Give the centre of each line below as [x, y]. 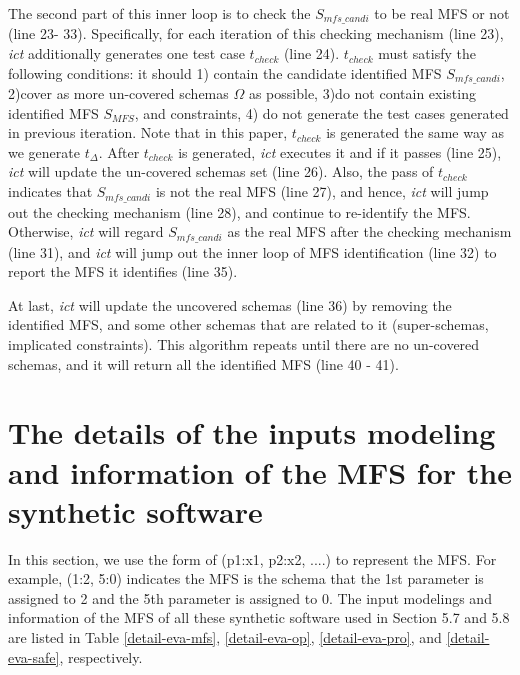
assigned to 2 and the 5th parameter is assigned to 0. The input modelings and [250, 597]
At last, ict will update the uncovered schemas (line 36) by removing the [230, 304]
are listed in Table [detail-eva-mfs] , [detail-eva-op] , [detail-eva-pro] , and [225, 637]
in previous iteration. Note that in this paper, [148, 132]
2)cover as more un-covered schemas [118, 93]
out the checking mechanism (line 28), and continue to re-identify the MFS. [239, 211]
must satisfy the [427, 53]
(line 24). [311, 53]
